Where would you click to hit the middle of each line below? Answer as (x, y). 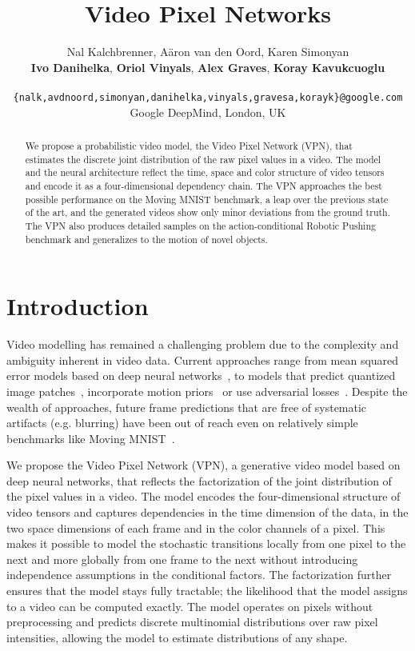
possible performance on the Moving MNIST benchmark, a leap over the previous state (207, 199)
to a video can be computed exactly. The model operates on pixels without (190, 606)
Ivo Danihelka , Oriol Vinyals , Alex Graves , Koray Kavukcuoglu (208, 67)
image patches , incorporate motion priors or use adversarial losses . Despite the (207, 391)
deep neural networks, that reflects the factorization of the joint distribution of (199, 480)
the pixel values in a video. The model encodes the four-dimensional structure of (204, 496)
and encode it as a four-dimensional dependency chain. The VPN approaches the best (204, 185)
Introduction (78, 306)
